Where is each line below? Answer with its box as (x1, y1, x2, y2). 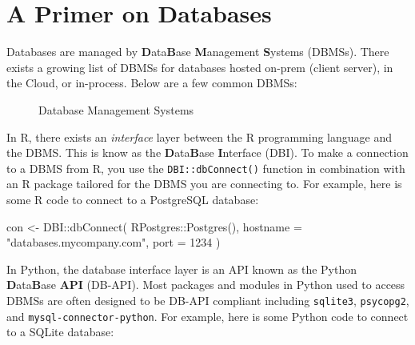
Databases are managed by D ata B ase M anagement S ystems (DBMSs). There (6, 43, 389, 60)
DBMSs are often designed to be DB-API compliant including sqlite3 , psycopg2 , (6, 291, 409, 308)
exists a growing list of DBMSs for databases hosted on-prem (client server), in (6, 58, 393, 75)
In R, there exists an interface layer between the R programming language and (6, 128, 393, 145)
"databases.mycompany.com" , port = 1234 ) (6, 234, 221, 251)
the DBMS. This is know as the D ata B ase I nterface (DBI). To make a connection (6, 144, 409, 161)
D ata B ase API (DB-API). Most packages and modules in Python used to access (6, 276, 405, 293)
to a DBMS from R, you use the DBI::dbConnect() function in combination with (6, 159, 405, 176)
